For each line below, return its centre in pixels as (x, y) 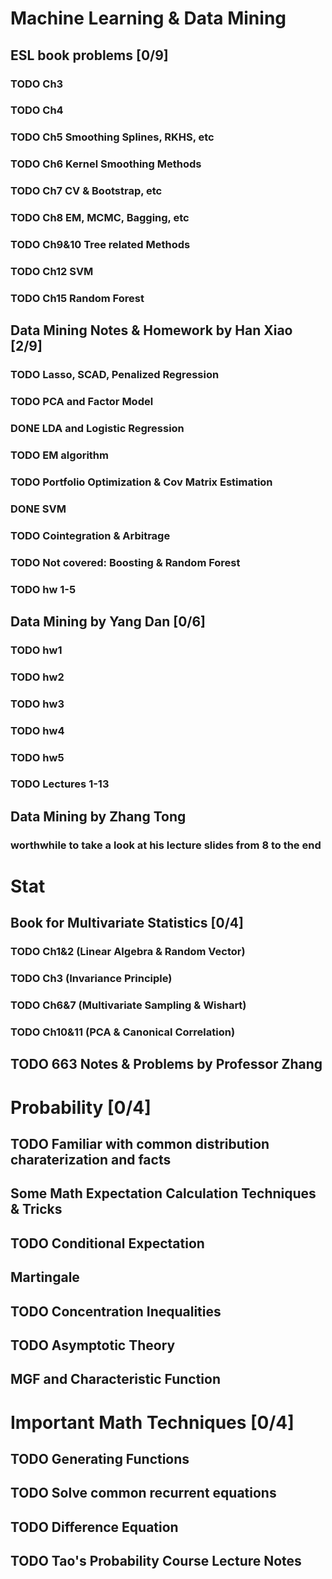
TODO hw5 (37, 757)
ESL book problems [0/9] (89, 55)
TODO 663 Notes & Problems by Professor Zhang (166, 1064)
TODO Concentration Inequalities (116, 1311)
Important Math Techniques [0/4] (152, 1422)
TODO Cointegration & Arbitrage (90, 535)
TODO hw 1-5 (43, 589)
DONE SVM (38, 509)
